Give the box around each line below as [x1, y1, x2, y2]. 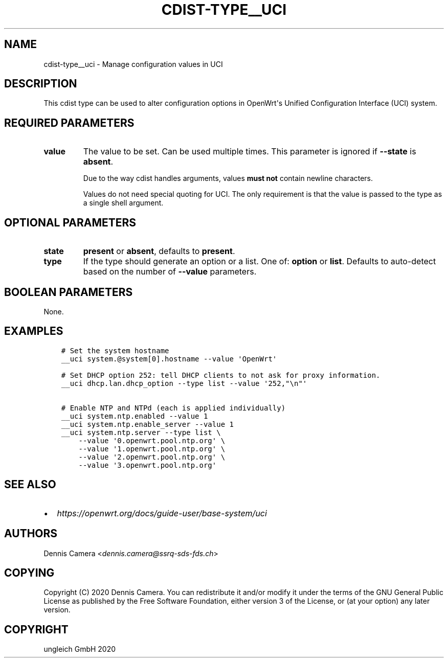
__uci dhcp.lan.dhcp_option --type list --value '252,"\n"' [61, 379, 307, 387]
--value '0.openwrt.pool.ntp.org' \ [78, 436, 226, 445]
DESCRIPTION [4, 77, 77, 90]
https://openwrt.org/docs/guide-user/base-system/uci [57, 508, 267, 518]
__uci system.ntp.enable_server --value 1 [61, 420, 234, 428]
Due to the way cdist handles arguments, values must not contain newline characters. [83, 174, 373, 183]
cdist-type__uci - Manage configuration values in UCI [43, 59, 223, 69]
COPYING [4, 566, 55, 579]
